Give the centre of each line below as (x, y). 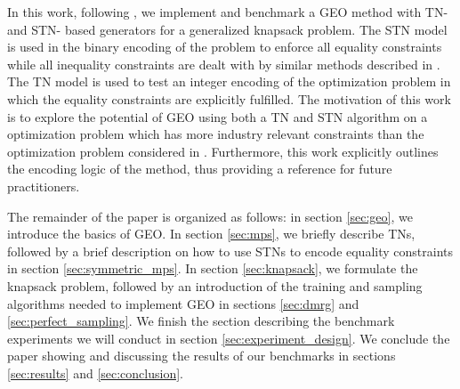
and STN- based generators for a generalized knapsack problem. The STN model (227, 29)
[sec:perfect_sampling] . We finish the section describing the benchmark (201, 321)
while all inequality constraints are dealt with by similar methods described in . (224, 64)
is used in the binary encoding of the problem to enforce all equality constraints (225, 47)
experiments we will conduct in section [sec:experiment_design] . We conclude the (229, 338)
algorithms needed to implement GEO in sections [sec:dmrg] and (183, 303)
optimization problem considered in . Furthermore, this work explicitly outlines (223, 151)
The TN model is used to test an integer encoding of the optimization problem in (229, 81)
